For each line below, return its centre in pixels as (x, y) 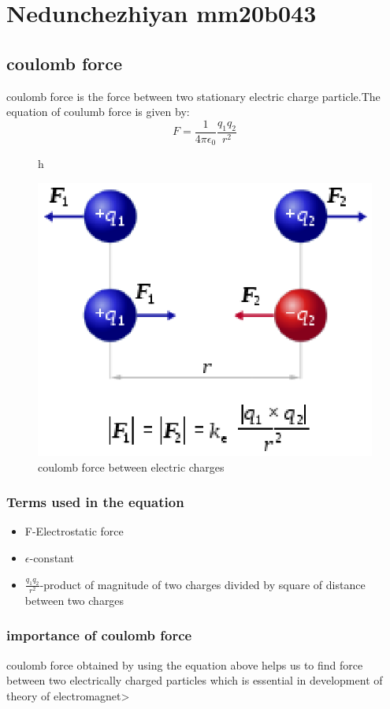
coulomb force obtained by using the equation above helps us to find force (185, 664)
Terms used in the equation (95, 502)
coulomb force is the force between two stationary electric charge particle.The (193, 96)
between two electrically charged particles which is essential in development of (195, 680)
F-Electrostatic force (74, 531)
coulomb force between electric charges (131, 466)
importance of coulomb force (99, 635)
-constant (52, 558)
